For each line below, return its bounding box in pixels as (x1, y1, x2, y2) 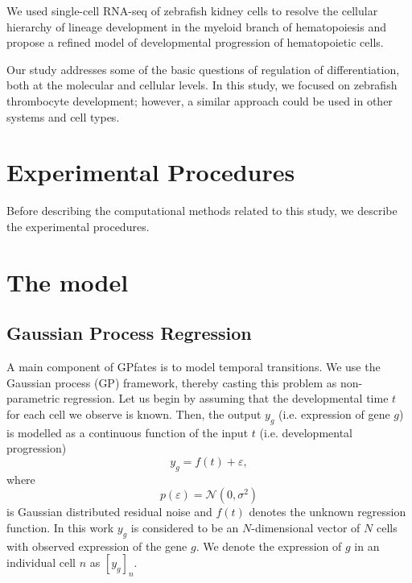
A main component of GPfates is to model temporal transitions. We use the (6, 358, 381, 375)
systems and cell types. (6, 108, 120, 125)
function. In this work (6, 519, 114, 535)
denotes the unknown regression (249, 503, 406, 520)
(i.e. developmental (259, 424, 352, 440)
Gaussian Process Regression (6, 320, 252, 345)
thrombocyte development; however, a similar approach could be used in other (6, 92, 393, 109)
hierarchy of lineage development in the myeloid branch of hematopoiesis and (6, 18, 386, 35)
